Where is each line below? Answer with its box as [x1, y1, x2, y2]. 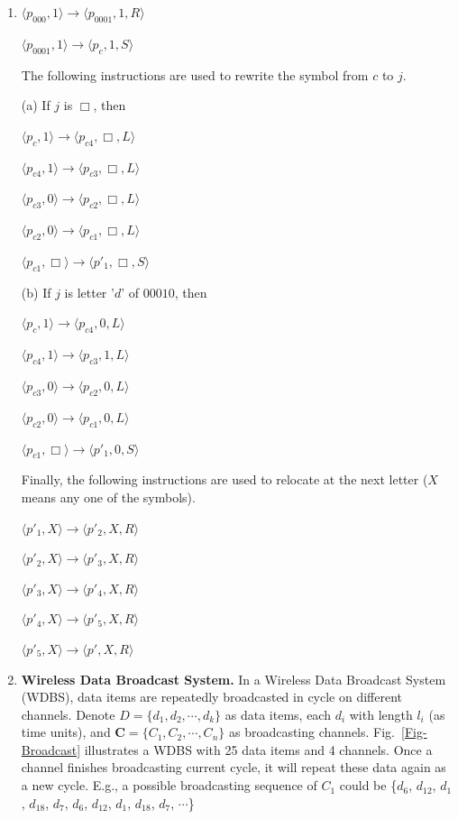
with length [349, 704, 413, 723]
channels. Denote [21, 704, 115, 723]
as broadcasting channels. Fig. [228, 722, 395, 741]
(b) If [21, 282, 51, 301]
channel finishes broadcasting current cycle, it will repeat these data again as [21, 758, 446, 777]
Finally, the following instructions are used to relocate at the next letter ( [21, 470, 428, 489]
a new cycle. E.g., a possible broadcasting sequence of [21, 776, 317, 795]
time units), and [21, 722, 111, 741]
